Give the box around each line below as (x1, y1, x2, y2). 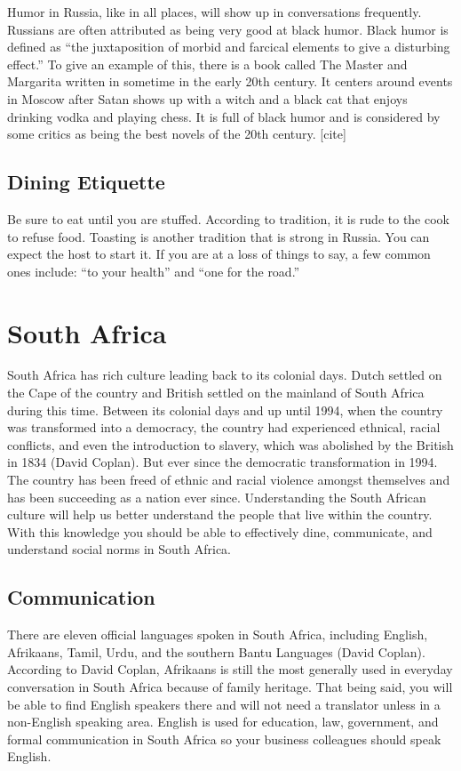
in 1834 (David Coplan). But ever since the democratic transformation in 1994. (7, 453, 438, 471)
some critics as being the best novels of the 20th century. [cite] (7, 124, 346, 143)
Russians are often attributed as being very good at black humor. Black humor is (7, 20, 449, 38)
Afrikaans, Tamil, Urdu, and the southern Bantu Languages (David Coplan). (7, 642, 425, 661)
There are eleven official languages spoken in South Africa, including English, (7, 625, 428, 644)
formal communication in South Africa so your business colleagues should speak (7, 729, 441, 748)
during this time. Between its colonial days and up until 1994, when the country (7, 400, 443, 419)
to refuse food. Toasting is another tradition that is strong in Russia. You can (7, 227, 430, 245)
